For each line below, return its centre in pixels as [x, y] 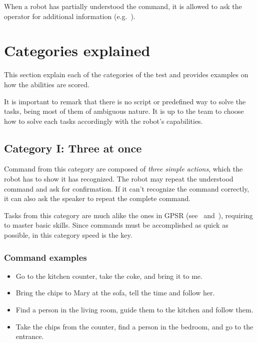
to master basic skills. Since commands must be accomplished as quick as [116, 225]
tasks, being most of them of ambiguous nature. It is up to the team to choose [124, 111]
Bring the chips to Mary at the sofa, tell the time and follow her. [115, 293]
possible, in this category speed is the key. [68, 235]
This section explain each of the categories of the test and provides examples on [126, 74]
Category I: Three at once [73, 148]
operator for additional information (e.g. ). [70, 16]
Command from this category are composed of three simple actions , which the [123, 169]
